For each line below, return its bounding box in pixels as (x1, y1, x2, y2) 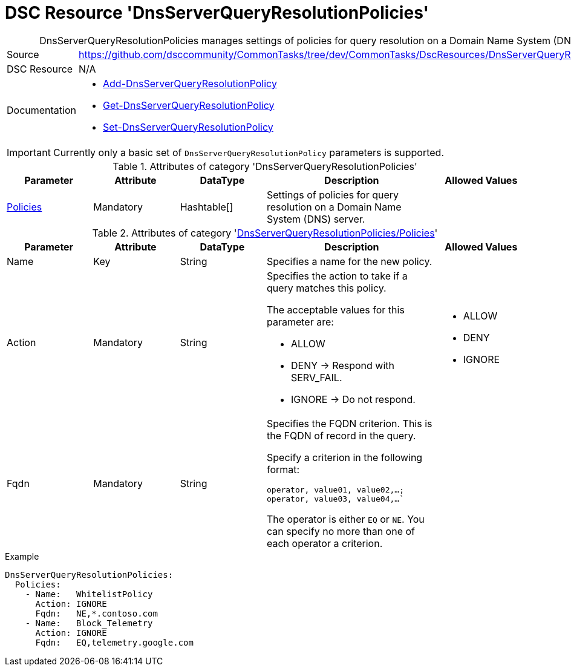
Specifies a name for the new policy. (266, 255, 432, 267)
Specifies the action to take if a (266, 269, 408, 282)
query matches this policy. (266, 281, 387, 294)
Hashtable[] (180, 200, 233, 213)
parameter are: (266, 315, 334, 328)
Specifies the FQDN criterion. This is (266, 417, 432, 430)
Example (5, 551, 39, 561)
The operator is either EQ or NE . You (266, 512, 425, 525)
